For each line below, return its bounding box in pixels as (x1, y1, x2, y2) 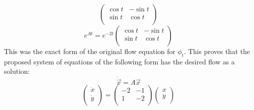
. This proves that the (184, 46, 250, 56)
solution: (4, 66, 30, 76)
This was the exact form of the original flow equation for (4, 46, 175, 56)
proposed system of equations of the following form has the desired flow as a (4, 56, 235, 66)
